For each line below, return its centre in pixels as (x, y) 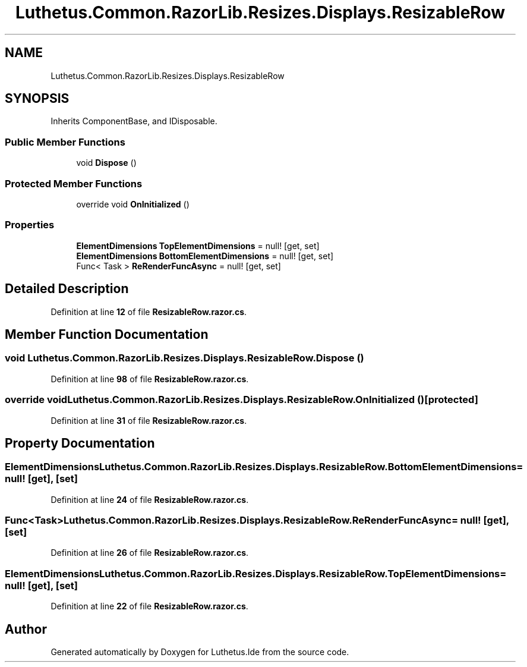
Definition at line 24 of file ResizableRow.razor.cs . (150, 499)
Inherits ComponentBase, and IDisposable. (134, 121)
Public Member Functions (65, 142)
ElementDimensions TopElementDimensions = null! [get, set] (198, 246)
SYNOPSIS (37, 99)
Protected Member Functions (74, 183)
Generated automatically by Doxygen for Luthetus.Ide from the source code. (200, 652)
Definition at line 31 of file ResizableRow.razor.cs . (149, 420)
